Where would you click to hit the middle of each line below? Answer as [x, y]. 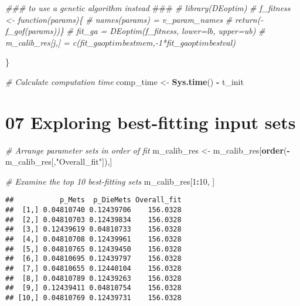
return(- [249, 19]
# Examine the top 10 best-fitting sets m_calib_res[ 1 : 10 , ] [110, 181]
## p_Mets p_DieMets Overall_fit [93, 200]
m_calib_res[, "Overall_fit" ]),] [59, 161]
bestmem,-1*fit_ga [155, 42]
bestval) [222, 42]
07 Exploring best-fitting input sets [151, 122]
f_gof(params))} [35, 31]
